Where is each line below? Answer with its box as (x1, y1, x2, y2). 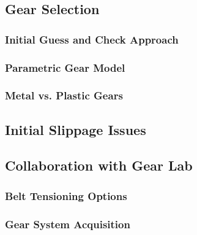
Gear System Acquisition (5, 216, 130, 231)
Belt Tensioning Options (5, 188, 127, 203)
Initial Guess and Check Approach (5, 31, 179, 47)
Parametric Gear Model (5, 60, 125, 75)
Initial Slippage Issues (5, 120, 146, 139)
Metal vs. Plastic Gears (5, 88, 123, 103)
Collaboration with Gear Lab (5, 156, 193, 175)
